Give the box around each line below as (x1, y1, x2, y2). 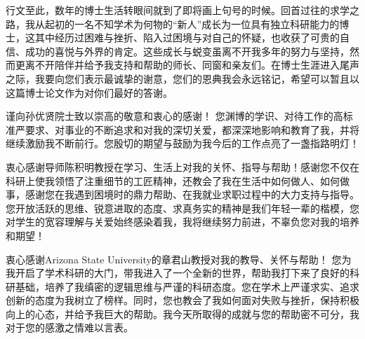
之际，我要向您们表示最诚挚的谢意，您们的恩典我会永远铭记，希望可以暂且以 (6, 71, 359, 85)
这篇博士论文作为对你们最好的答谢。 (6, 85, 173, 99)
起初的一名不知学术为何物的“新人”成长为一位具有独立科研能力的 (44, 16, 340, 31)
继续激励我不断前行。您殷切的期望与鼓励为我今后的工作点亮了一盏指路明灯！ (6, 136, 359, 151)
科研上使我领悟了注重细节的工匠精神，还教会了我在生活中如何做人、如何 (6, 173, 340, 188)
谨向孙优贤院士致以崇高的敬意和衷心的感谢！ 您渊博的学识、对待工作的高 (6, 109, 343, 123)
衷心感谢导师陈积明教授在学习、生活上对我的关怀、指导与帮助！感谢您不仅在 (6, 159, 359, 174)
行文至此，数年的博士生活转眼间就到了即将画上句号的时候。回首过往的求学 (6, 3, 350, 17)
